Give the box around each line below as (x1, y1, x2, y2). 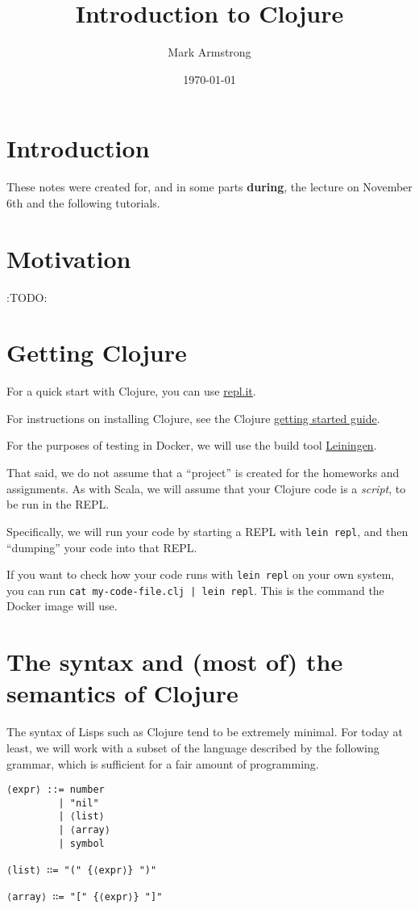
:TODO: (6, 288, 48, 305)
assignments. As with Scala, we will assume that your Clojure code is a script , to (6, 480, 406, 496)
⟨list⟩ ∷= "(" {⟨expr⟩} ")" (6, 865, 157, 877)
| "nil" (58, 797, 99, 809)
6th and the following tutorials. (6, 194, 160, 211)
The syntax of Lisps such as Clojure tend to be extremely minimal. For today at (6, 723, 404, 740)
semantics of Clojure (6, 677, 239, 710)
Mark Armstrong (168, 44, 251, 61)
